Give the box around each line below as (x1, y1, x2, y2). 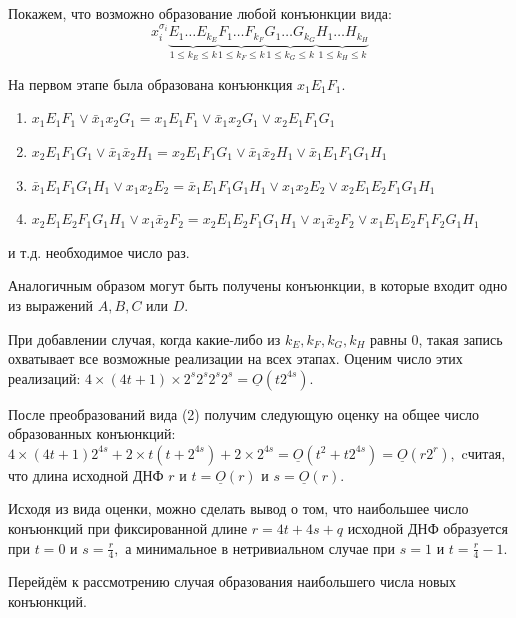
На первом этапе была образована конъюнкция (8, 73, 293, 94)
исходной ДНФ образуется (347, 518, 508, 539)
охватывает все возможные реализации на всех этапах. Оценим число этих (8, 348, 463, 369)
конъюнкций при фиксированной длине (8, 518, 248, 539)
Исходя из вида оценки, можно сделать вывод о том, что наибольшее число (8, 498, 469, 519)
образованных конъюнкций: (8, 423, 176, 444)
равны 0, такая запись (370, 328, 503, 349)
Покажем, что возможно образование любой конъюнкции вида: (8, 3, 392, 23)
